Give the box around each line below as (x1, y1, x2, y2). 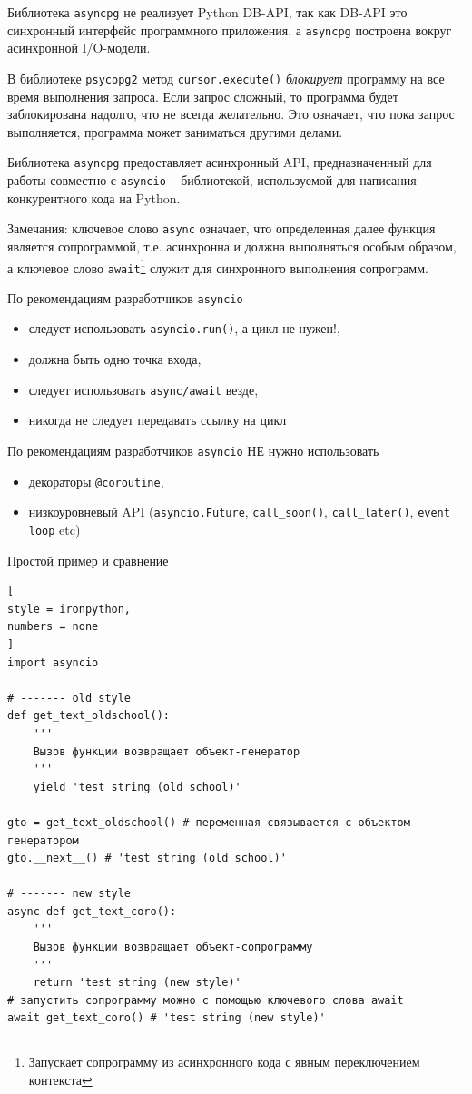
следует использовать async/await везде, (28, 379, 259, 399)
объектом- (358, 815, 418, 829)
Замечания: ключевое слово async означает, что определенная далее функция (7, 219, 436, 238)
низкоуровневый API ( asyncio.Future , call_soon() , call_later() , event (28, 502, 450, 521)
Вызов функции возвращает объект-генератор (33, 744, 300, 758)
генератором (7, 833, 79, 847)
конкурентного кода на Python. (7, 188, 181, 207)
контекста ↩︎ (28, 1069, 93, 1089)
